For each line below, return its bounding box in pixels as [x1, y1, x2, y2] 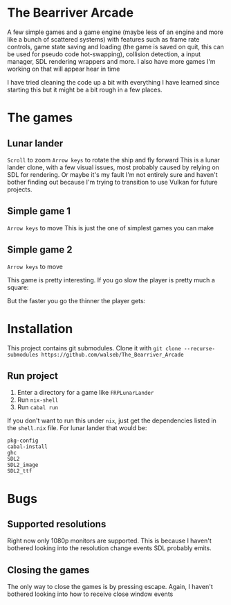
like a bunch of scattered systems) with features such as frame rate [7, 35, 200, 43]
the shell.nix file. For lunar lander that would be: [7, 424, 147, 432]
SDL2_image [7, 461, 39, 469]
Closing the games [7, 564, 90, 576]
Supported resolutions [7, 518, 107, 530]
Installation [7, 321, 73, 336]
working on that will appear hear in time [7, 65, 120, 73]
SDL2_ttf [7, 468, 33, 475]
